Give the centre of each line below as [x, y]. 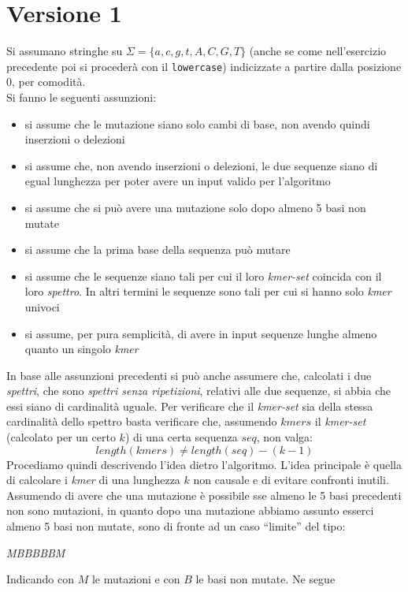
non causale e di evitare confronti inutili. [291, 480]
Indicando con [40, 579]
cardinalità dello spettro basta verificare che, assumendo [142, 421]
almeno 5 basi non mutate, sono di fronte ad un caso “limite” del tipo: [176, 526]
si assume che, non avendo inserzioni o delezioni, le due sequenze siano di [201, 165]
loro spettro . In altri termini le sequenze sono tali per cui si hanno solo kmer [208, 291]
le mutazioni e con [136, 579]
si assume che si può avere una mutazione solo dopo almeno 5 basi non [195, 207]
